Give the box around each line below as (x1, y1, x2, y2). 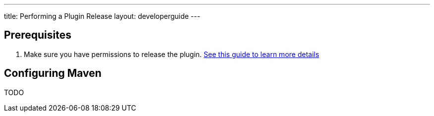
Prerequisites (4, 29, 71, 42)
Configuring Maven (4, 67, 102, 80)
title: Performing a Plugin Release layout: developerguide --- (4, 12, 201, 20)
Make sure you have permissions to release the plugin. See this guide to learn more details (24, 50, 320, 58)
